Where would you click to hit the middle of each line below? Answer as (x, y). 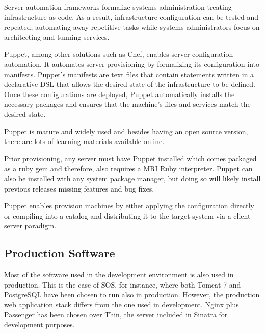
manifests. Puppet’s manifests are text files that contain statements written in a (129, 74)
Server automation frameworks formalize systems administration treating (118, 7)
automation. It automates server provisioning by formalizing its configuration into (132, 64)
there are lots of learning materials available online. (84, 141)
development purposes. (39, 325)
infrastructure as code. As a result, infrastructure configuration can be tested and (131, 17)
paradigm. (41, 225)
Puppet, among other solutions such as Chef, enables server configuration (119, 54)
